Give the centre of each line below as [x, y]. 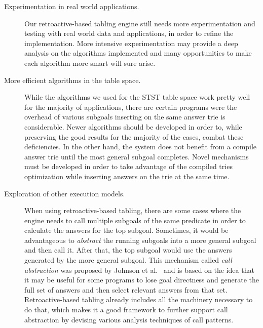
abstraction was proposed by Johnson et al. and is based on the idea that [139, 270]
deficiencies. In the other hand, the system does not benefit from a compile [141, 147]
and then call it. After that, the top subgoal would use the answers [128, 250]
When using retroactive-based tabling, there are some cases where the [133, 210]
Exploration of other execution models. [65, 193]
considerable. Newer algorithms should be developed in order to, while [133, 126]
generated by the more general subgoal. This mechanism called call [128, 260]
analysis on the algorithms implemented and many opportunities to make [138, 53]
